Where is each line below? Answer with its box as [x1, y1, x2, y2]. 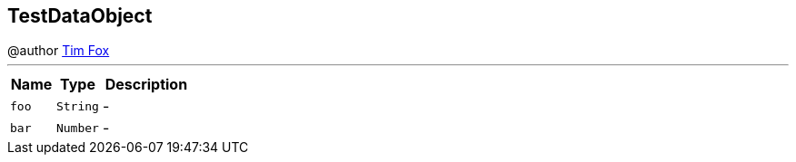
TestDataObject [7, 5, 153, 27]
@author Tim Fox [7, 43, 110, 59]
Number [55, 120, 99, 135]
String [55, 99, 99, 113]
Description [104, 75, 188, 94]
